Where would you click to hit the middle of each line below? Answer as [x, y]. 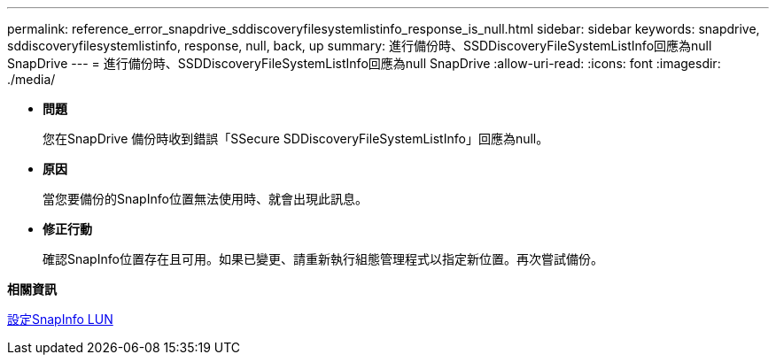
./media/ [31, 79]
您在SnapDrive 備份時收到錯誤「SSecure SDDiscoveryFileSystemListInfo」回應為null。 [296, 139]
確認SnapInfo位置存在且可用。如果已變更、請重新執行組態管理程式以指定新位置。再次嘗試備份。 [323, 259]
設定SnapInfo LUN [60, 319]
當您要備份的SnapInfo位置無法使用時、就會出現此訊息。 [205, 199]
